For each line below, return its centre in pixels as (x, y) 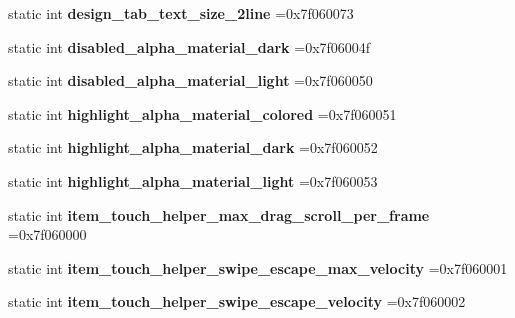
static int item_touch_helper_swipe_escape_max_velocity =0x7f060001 (258, 267)
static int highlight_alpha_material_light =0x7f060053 (193, 180)
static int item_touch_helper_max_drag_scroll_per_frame (219, 214)
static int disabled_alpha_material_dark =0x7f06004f (189, 46)
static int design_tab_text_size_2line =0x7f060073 (181, 13)
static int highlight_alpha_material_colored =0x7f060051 (202, 113)
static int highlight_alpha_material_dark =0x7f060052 (193, 147)
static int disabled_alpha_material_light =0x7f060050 (190, 80)
